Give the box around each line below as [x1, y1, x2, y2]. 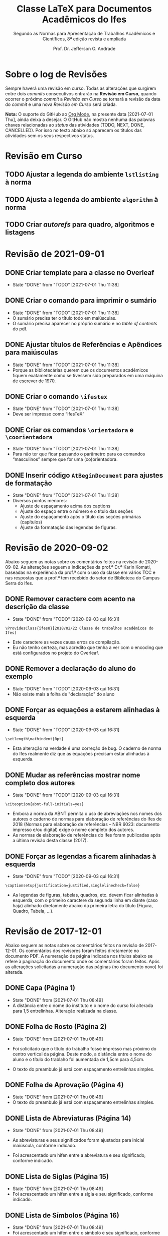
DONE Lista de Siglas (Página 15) [5, 1172, 109, 1181]
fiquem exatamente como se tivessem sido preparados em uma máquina [12, 372, 163, 378]
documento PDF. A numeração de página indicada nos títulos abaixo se [5, 953, 153, 959]
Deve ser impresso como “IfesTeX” [12, 411, 85, 417]
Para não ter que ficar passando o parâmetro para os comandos [12, 451, 145, 457]
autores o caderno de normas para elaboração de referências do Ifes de [12, 816, 162, 822]
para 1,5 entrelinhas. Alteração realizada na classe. [12, 1008, 118, 1014]
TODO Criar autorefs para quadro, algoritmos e [5, 220, 154, 229]
